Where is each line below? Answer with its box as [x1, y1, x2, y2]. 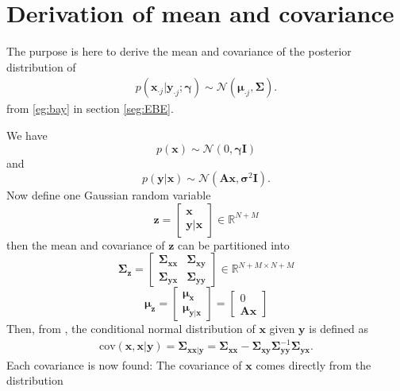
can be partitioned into [178, 236, 290, 253]
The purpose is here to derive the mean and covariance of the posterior [6, 43, 352, 60]
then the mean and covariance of [6, 236, 165, 253]
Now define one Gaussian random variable [6, 187, 211, 203]
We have [6, 126, 48, 143]
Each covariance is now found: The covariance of [6, 356, 242, 373]
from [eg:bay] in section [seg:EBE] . [6, 100, 174, 117]
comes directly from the [256, 356, 371, 373]
